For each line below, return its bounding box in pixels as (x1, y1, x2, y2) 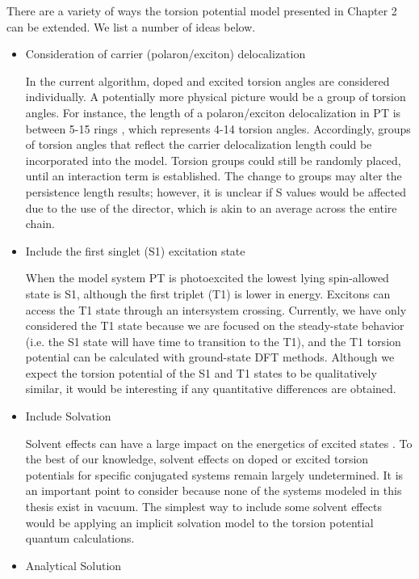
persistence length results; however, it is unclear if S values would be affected (25, 183, 406, 200)
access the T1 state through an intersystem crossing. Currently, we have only (25, 301, 407, 318)
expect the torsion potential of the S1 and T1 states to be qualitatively (25, 364, 377, 381)
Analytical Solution (25, 556, 122, 573)
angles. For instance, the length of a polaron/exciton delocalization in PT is (25, 104, 401, 120)
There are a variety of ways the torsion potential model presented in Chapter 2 (6, 2, 397, 19)
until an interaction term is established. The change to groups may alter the (25, 167, 402, 184)
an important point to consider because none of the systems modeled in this (25, 482, 402, 499)
